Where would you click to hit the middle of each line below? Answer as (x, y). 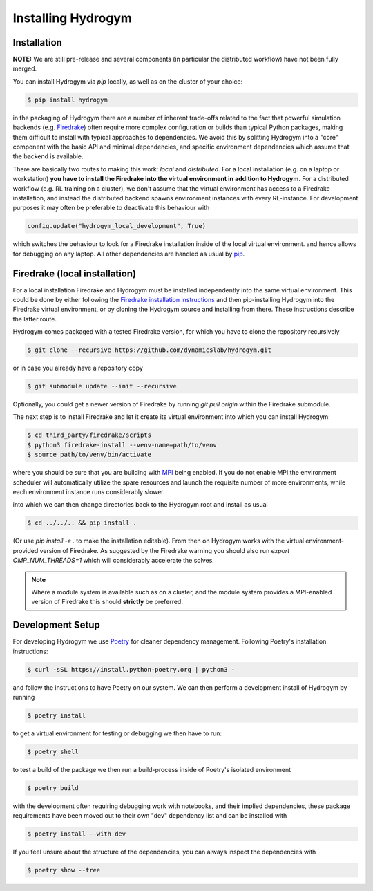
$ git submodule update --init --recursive (102, 386)
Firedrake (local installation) (75, 273)
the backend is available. (48, 156)
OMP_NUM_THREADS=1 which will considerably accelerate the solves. (113, 561)
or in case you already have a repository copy (78, 368)
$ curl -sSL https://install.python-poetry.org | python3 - (131, 669)
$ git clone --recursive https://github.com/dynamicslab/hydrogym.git (150, 350)
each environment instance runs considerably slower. (89, 492)
